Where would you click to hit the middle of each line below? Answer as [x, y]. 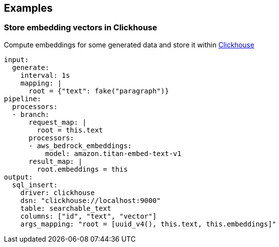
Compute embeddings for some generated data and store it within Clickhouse [129, 45]
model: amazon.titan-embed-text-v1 [113, 153]
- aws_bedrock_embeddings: [80, 146]
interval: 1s [45, 75]
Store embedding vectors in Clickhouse [81, 28]
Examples [28, 8]
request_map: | [58, 122]
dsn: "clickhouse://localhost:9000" [91, 200]
